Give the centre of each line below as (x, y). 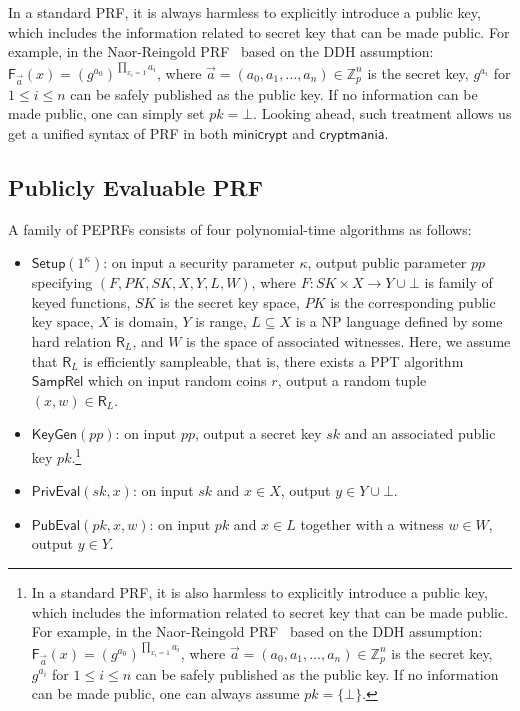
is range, (221, 321)
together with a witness (372, 523)
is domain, (146, 321)
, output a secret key (258, 433)
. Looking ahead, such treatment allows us (382, 113)
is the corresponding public (413, 301)
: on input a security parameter (199, 262)
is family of (458, 282)
